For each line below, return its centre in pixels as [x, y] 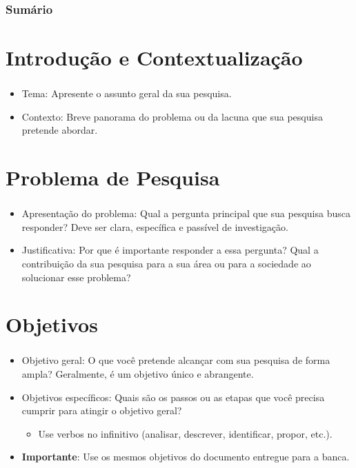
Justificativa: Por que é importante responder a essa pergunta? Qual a [170, 250]
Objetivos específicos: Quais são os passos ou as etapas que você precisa [173, 397]
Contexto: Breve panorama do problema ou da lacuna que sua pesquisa [172, 116]
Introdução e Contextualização [154, 58]
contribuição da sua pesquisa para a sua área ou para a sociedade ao [166, 263]
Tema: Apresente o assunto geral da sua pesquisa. [127, 93]
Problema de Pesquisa [113, 177]
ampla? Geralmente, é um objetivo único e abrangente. [138, 374]
